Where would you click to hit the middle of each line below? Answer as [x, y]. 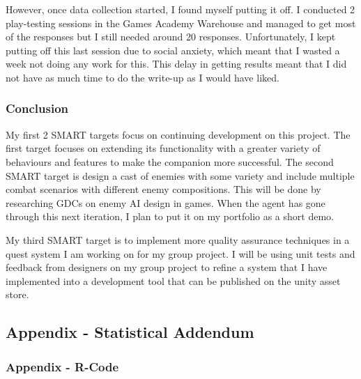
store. [17, 294]
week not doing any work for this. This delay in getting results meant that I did [176, 64]
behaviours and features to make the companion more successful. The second [170, 161]
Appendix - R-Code [62, 366]
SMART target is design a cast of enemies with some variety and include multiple [180, 175]
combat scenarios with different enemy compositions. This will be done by [163, 189]
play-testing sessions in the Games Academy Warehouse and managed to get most [181, 23]
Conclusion [37, 108]
